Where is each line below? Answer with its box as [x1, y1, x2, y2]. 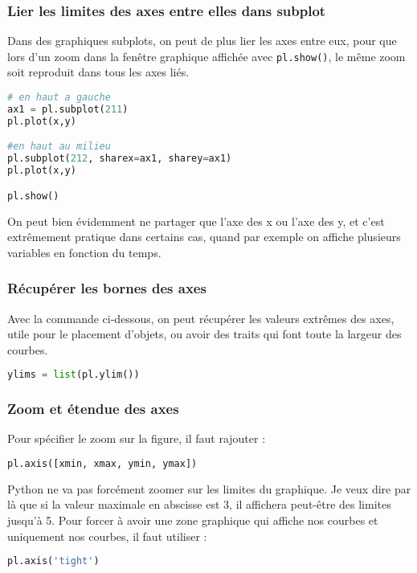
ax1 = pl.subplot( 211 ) [7, 103, 129, 115]
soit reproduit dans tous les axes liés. [7, 63, 190, 80]
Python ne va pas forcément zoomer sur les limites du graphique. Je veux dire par [7, 480, 411, 497]
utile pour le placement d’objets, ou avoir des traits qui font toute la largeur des [7, 325, 402, 342]
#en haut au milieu [7, 141, 111, 153]
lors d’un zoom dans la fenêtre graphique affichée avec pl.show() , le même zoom [7, 47, 406, 64]
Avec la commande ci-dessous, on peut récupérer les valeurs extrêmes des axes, [7, 309, 395, 326]
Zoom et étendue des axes [7, 399, 179, 419]
